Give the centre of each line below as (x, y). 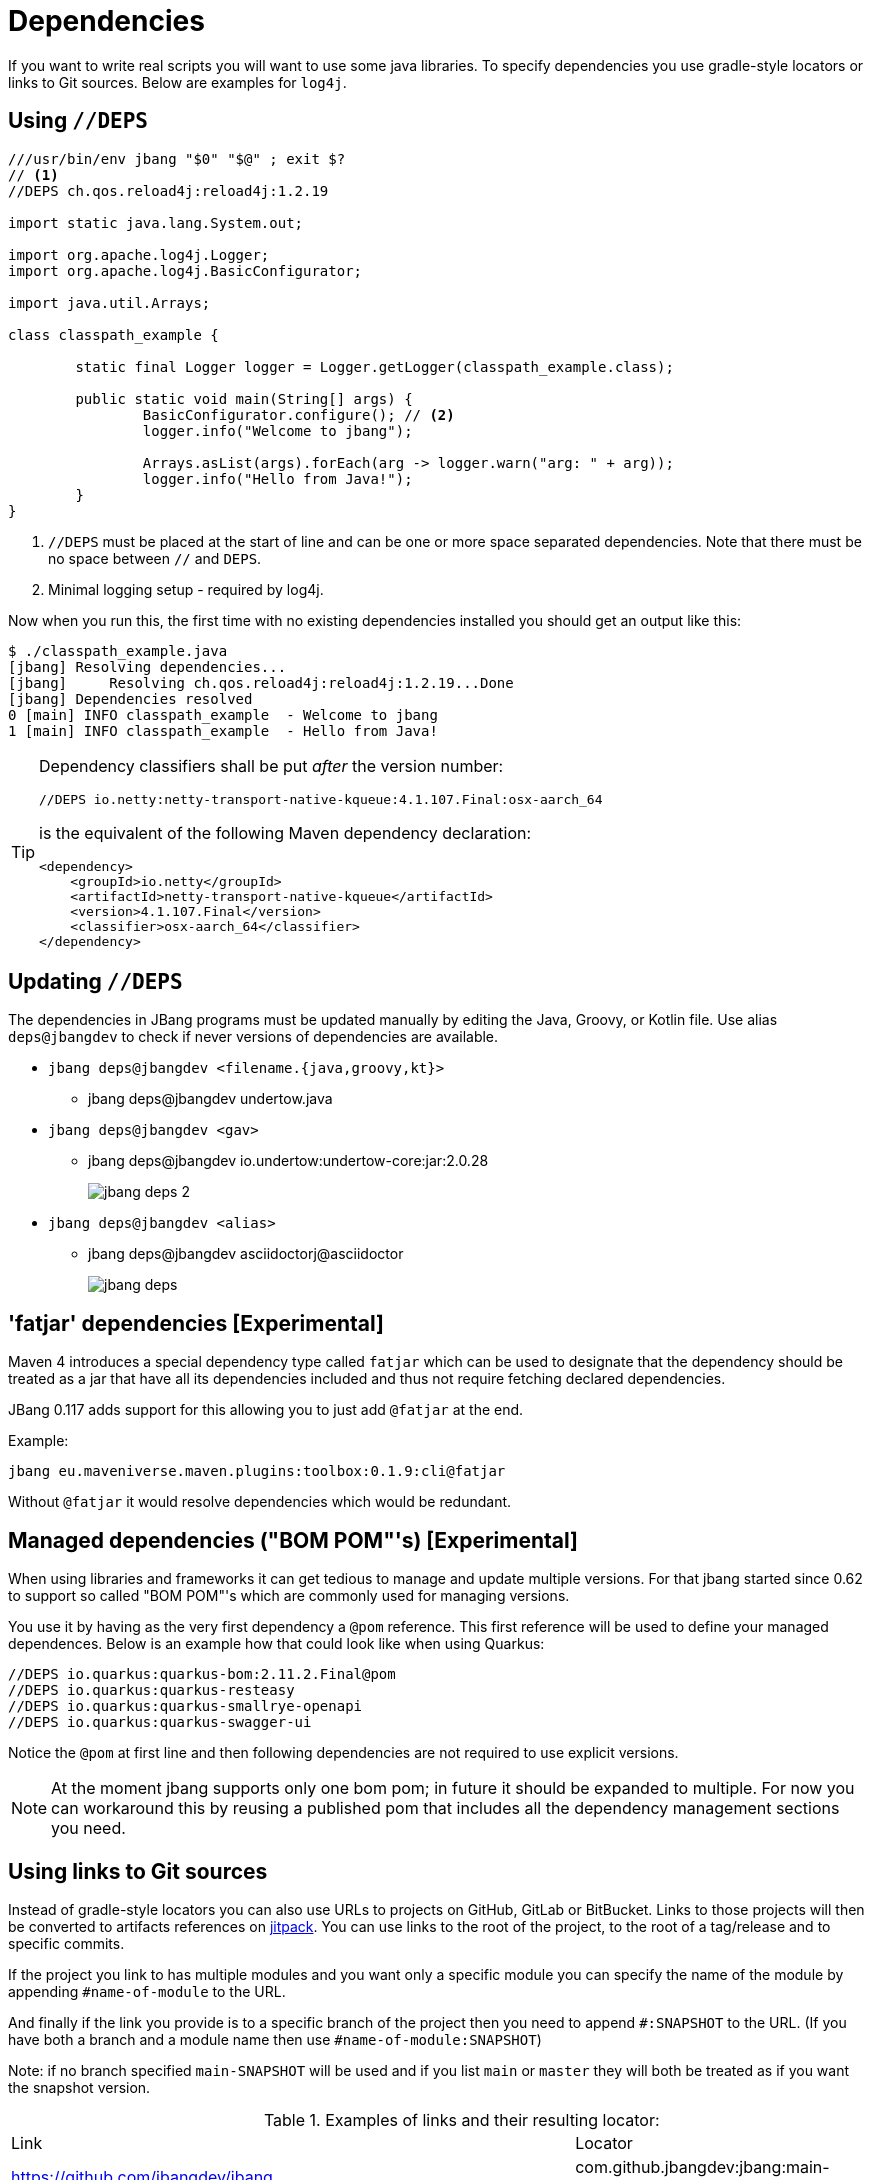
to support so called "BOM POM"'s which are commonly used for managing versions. (289, 1596)
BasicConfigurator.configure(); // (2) (298, 414)
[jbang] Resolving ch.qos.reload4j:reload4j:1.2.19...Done (261, 682)
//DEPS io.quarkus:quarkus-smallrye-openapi (185, 1706)
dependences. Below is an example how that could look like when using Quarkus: (276, 1644)
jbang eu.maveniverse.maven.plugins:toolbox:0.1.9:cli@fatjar (257, 1471)
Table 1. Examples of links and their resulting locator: (461, 2119)
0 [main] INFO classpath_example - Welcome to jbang (223, 714)
